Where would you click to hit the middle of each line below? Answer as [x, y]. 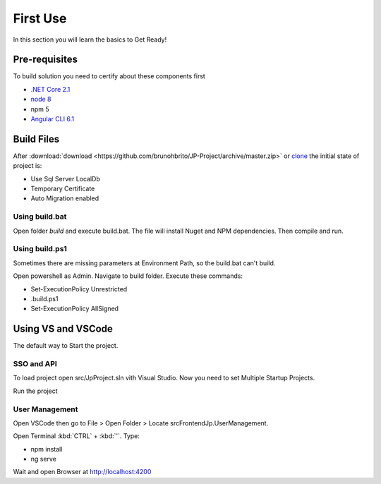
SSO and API [35, 364]
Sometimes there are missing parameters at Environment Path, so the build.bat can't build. [144, 263]
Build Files [36, 139]
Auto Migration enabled [65, 198]
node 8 [41, 99]
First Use [40, 18]
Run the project [35, 391]
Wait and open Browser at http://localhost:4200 [82, 472]
